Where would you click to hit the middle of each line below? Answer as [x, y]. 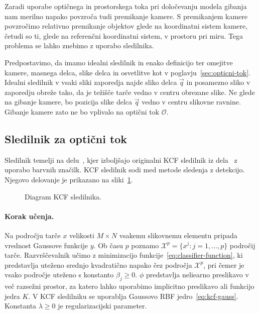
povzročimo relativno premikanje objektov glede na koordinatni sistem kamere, [126, 26]
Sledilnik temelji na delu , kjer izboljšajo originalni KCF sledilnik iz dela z [121, 160]
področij [242, 245]
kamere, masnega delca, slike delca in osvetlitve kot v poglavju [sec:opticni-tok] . [127, 72]
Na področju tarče [33, 235]
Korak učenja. [29, 216]
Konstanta [21, 306]
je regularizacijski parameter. [102, 306]
